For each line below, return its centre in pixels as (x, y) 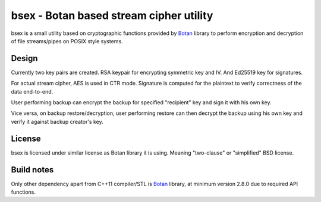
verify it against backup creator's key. (57, 121)
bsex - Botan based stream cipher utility (112, 15)
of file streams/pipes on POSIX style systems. (67, 41)
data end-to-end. (32, 91)
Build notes (32, 170)
